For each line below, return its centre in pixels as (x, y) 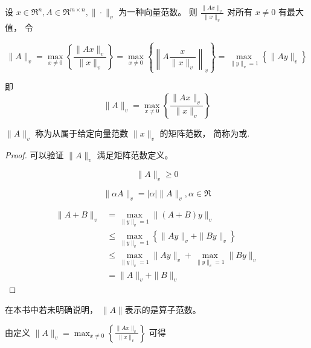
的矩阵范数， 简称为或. (205, 133)
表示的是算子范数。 (163, 309)
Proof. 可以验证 (34, 154)
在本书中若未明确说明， (51, 309)
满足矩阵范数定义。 (135, 154)
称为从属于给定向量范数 (82, 133)
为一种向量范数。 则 (158, 12)
